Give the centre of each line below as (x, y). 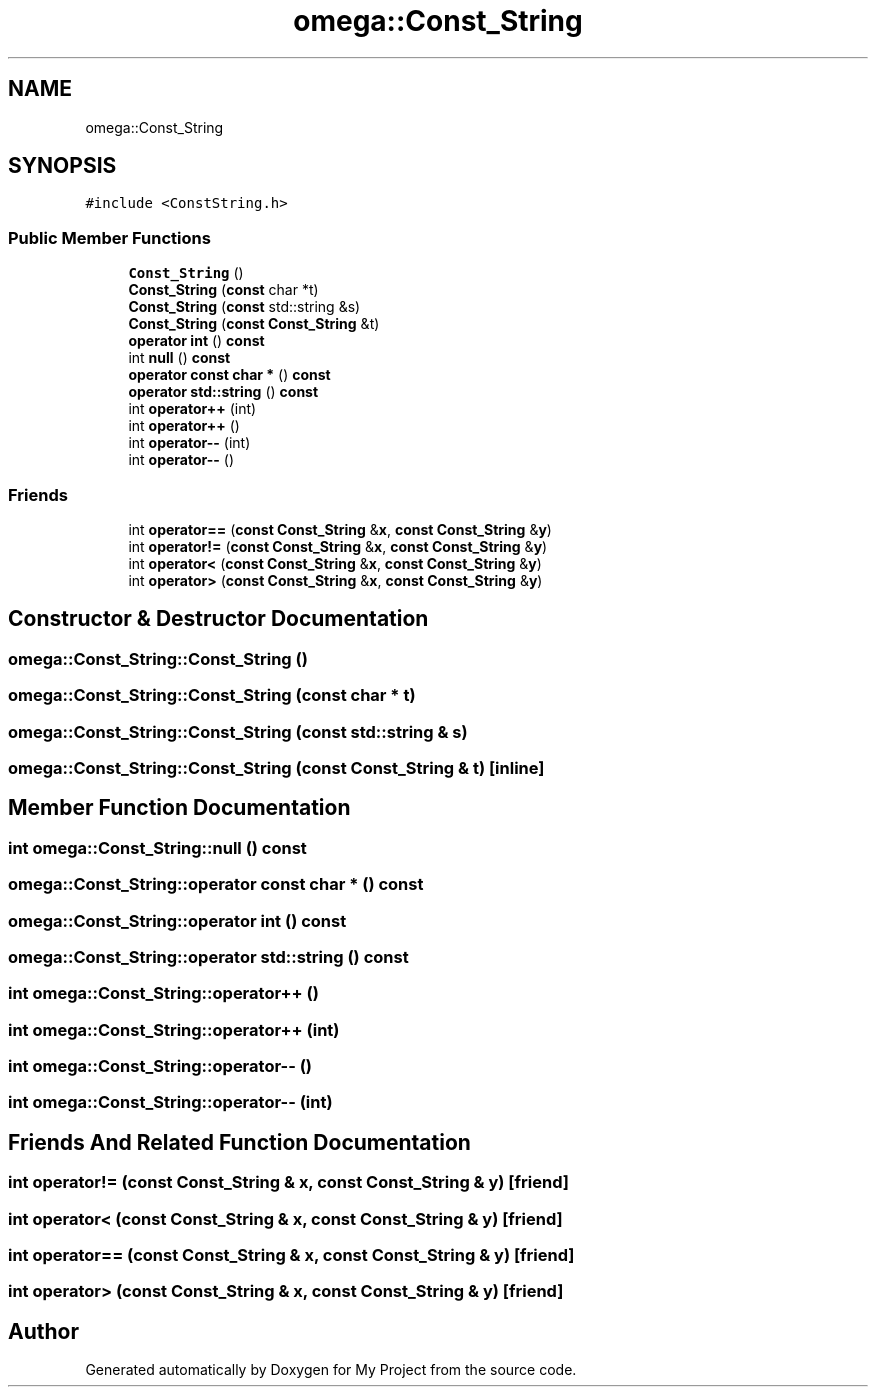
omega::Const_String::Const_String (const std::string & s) (238, 731)
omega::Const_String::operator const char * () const (216, 884)
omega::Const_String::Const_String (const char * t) (212, 695)
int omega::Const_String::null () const (157, 847)
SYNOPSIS (62, 166)
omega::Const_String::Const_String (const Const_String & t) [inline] (276, 767)
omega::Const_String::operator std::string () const (208, 956)
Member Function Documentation (179, 808)
